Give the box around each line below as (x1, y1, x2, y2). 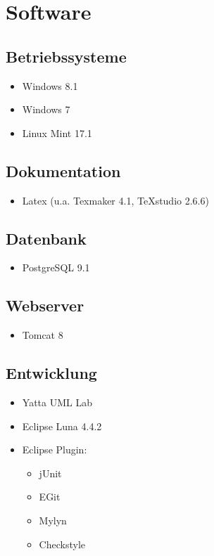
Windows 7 (22, 102, 70, 117)
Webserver (6, 295, 84, 316)
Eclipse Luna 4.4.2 (22, 418, 102, 433)
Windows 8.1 (22, 78, 78, 93)
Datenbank (6, 227, 87, 249)
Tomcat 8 (22, 328, 63, 342)
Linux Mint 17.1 (22, 125, 92, 140)
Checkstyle (39, 536, 85, 551)
